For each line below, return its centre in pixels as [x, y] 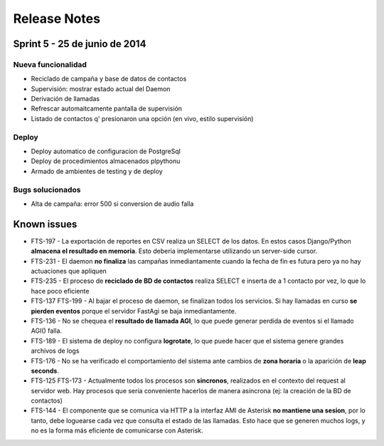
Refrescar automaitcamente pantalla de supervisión [107, 109]
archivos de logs [55, 351]
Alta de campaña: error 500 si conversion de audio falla [112, 204]
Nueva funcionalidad [50, 64]
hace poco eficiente [60, 291]
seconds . [45, 370]
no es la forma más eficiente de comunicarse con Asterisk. [117, 430]
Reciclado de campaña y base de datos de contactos [109, 79]
